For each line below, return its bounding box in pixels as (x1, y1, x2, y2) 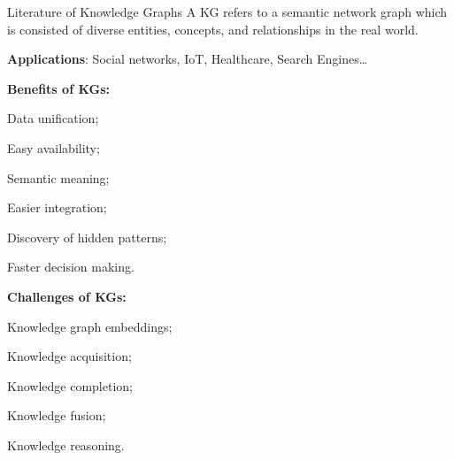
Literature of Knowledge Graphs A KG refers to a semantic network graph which (7, 3, 448, 20)
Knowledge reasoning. (7, 435, 125, 454)
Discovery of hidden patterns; (7, 227, 167, 246)
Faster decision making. (7, 257, 135, 276)
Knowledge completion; (7, 376, 133, 395)
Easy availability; (7, 138, 100, 157)
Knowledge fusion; (7, 406, 106, 425)
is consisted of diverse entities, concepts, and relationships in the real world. (7, 19, 419, 38)
